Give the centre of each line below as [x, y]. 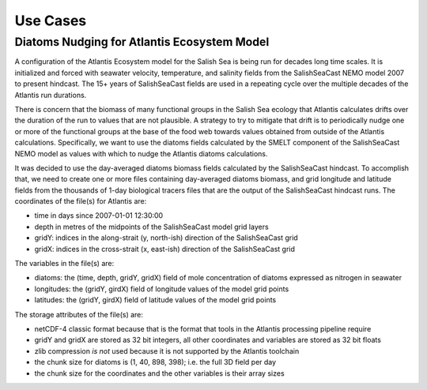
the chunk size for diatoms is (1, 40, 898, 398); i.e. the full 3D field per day [155, 362]
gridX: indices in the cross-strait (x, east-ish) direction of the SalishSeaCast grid [165, 249]
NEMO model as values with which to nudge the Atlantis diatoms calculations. [141, 153]
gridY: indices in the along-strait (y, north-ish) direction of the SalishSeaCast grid [166, 238]
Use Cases [51, 21]
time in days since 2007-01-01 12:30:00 [99, 216]
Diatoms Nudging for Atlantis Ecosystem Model [142, 42]
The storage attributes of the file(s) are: [79, 314]
